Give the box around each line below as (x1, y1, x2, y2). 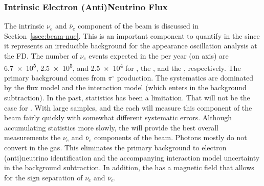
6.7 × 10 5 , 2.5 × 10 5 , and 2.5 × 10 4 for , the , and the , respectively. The (4, 61, 241, 73)
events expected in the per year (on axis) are (89, 50, 229, 61)
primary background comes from (4, 72, 106, 83)
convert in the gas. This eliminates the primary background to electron (4, 142, 227, 152)
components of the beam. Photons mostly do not (94, 132, 247, 143)
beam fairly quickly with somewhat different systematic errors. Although (4, 112, 232, 123)
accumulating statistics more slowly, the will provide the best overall (4, 122, 218, 132)
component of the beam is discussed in (78, 20, 199, 31)
